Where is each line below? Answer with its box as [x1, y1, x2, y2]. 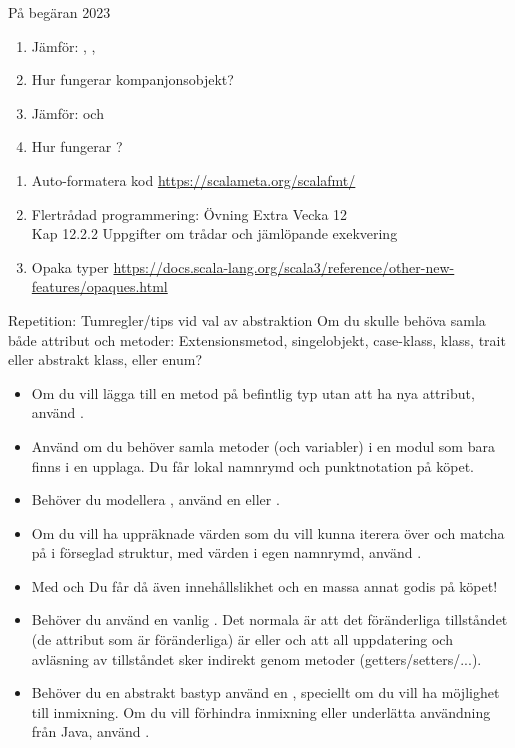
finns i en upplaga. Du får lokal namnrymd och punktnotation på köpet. [31, 455, 475, 476]
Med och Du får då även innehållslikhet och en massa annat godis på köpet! [31, 575, 498, 596]
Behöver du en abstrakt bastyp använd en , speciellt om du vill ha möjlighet [31, 682, 500, 703]
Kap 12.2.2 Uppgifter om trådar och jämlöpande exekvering [31, 223, 398, 244]
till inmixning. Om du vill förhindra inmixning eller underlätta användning [31, 701, 491, 722]
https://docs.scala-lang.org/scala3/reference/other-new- [113, 256, 455, 277]
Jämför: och [31, 102, 104, 123]
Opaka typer [31, 256, 109, 277]
